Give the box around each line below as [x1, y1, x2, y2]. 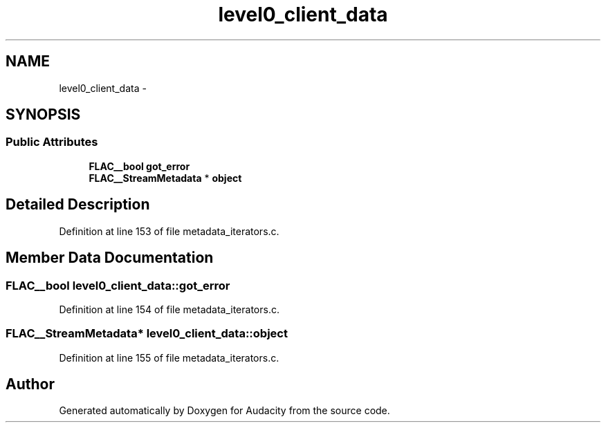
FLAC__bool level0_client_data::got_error [6, 278, 230, 292]
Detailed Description [6, 196, 150, 214]
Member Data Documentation [6, 249, 214, 267]
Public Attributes [6, 135, 98, 149]
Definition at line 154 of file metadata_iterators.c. [59, 303, 279, 315]
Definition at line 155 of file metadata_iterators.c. [59, 351, 279, 364]
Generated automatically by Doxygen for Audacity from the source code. [59, 404, 390, 417]
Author [6, 375, 55, 393]
